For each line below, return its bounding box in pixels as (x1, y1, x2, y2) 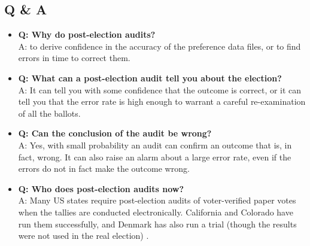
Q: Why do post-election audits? (18, 28, 156, 41)
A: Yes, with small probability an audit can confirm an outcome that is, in (18, 138, 292, 151)
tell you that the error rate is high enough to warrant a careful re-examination (18, 95, 306, 108)
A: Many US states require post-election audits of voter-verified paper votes (18, 194, 296, 206)
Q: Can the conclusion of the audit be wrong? (18, 127, 212, 139)
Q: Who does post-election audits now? (18, 182, 184, 195)
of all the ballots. (18, 107, 81, 119)
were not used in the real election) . (18, 229, 149, 242)
